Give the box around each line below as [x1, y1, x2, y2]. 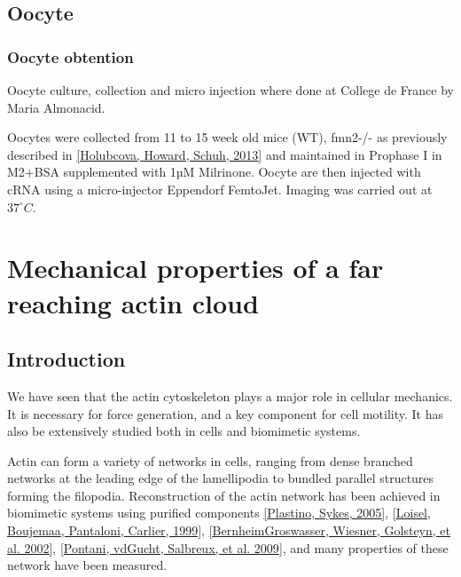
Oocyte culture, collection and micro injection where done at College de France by [7, 81, 454, 99]
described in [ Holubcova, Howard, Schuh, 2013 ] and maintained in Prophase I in [7, 145, 442, 163]
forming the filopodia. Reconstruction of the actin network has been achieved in [7, 486, 441, 504]
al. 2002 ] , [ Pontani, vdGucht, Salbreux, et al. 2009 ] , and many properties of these [7, 538, 449, 557]
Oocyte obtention [7, 45, 134, 67]
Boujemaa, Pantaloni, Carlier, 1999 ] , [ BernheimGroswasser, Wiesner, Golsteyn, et [7, 521, 450, 540]
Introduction [7, 345, 126, 373]
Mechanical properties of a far [7, 249, 384, 286]
